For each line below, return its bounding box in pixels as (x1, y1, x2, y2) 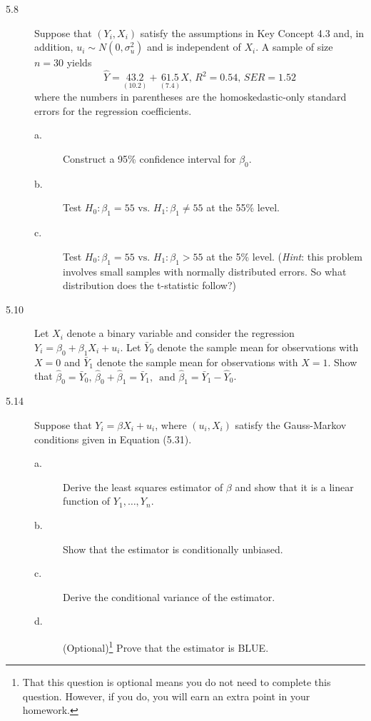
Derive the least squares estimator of (63, 479, 223, 494)
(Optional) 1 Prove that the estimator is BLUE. (63, 637, 269, 655)
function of (63, 493, 111, 508)
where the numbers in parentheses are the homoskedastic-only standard (34, 89, 347, 104)
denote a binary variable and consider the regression (66, 326, 295, 341)
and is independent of (146, 39, 241, 54)
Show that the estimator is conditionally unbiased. (63, 541, 283, 556)
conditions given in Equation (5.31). (34, 431, 192, 446)
